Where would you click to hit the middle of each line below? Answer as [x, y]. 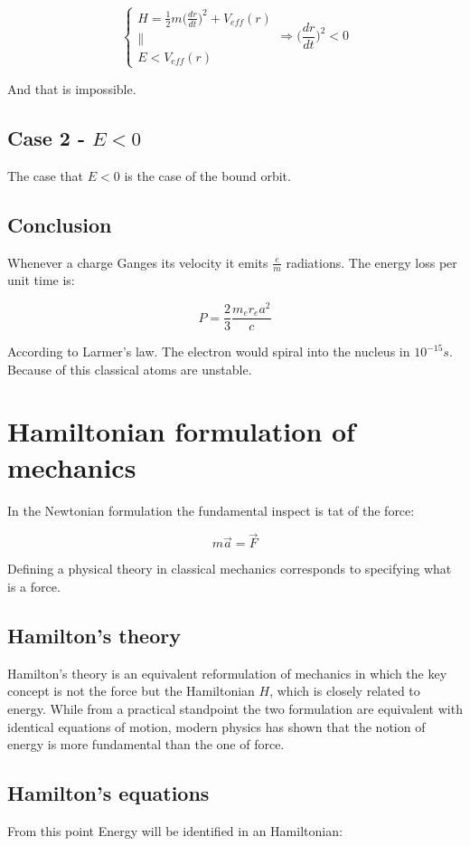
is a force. [34, 586]
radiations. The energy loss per [371, 262]
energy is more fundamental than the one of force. [146, 744]
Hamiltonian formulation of [181, 431]
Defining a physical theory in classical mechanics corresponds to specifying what [230, 569]
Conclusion [60, 224]
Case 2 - [46, 137]
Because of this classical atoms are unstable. [130, 369]
